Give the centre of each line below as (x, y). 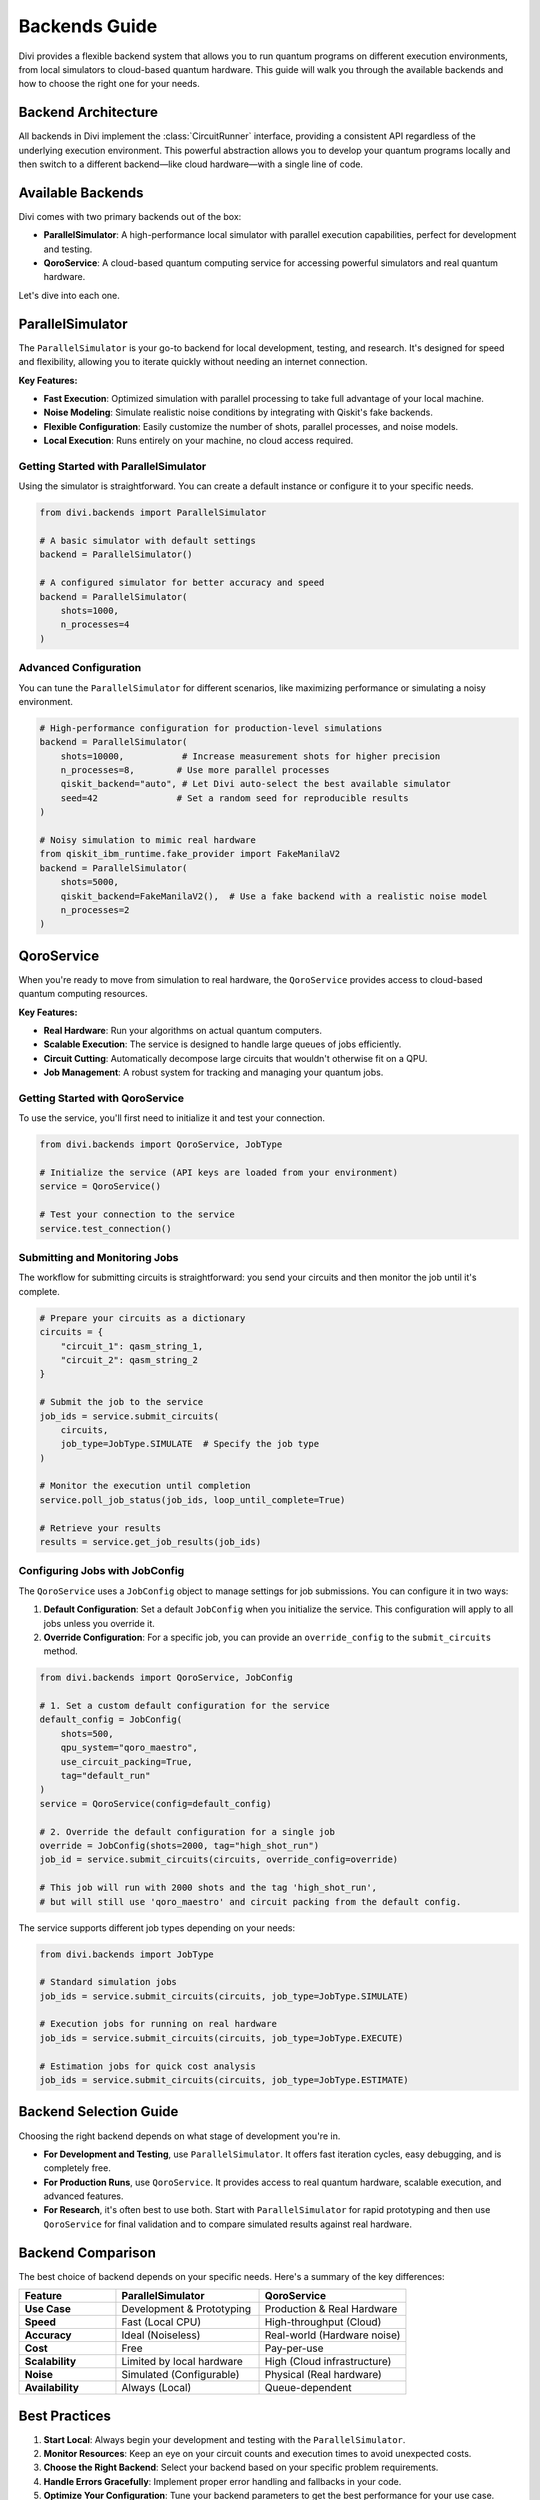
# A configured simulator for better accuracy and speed (182, 583)
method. (61, 1651)
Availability (52, 2388)
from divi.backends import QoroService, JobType (161, 1144)
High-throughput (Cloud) (323, 2322)
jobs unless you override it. (99, 1623)
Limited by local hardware (182, 2362)
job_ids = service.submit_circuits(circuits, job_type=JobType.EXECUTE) (221, 2038)
